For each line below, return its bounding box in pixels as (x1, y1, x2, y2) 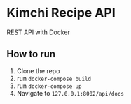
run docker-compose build (16, 74, 92, 82)
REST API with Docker (6, 28, 71, 36)
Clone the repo (16, 66, 60, 75)
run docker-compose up (16, 82, 82, 90)
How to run (6, 48, 56, 60)
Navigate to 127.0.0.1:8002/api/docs (16, 89, 124, 97)
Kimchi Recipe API (6, 5, 116, 21)
